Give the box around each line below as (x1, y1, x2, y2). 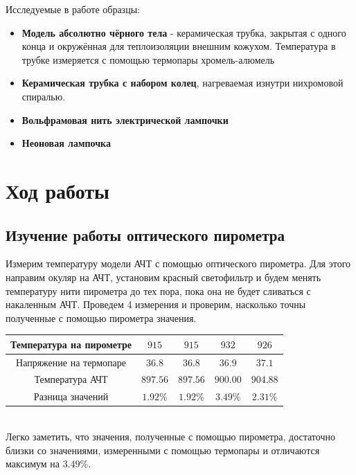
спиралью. (21, 89, 66, 103)
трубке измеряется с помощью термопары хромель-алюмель (21, 52, 275, 66)
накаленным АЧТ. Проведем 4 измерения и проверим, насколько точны (6, 297, 306, 312)
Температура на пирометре (10, 337, 132, 351)
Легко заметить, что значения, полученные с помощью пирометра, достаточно (6, 429, 335, 444)
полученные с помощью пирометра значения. (6, 310, 197, 325)
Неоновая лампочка (21, 136, 111, 150)
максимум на (6, 456, 60, 471)
